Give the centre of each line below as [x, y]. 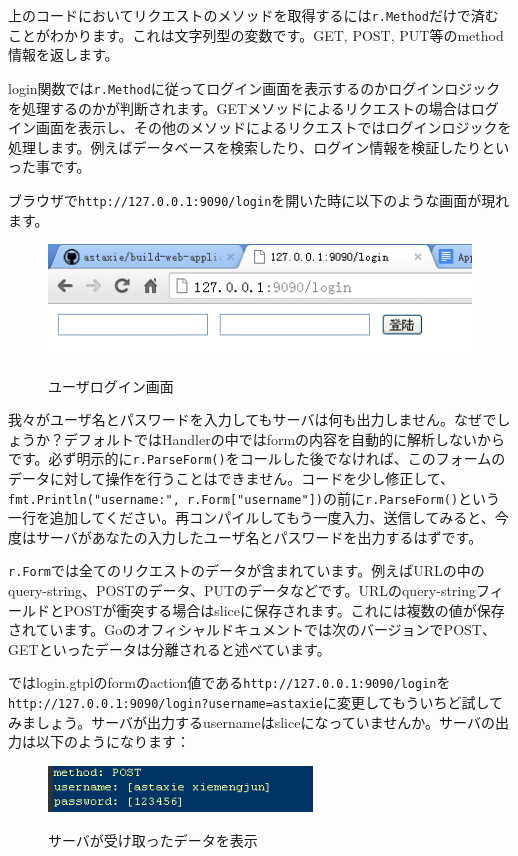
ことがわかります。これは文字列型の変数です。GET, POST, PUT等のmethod [256, 34]
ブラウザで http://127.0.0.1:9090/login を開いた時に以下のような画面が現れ [259, 199]
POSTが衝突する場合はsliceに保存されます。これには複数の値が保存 [284, 609]
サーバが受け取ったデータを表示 [153, 839]
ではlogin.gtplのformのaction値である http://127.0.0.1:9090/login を [229, 682]
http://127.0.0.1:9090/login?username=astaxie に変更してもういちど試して [256, 702]
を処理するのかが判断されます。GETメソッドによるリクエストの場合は [239, 107]
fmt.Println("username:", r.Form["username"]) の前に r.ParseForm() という [254, 497]
